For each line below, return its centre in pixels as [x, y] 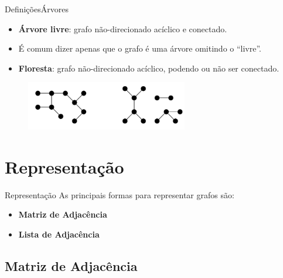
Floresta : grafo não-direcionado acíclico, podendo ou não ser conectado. [149, 68]
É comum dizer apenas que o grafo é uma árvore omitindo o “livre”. [140, 48]
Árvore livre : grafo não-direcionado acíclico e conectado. [123, 28]
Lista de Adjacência [59, 234]
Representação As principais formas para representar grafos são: [120, 194]
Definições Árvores [37, 9]
